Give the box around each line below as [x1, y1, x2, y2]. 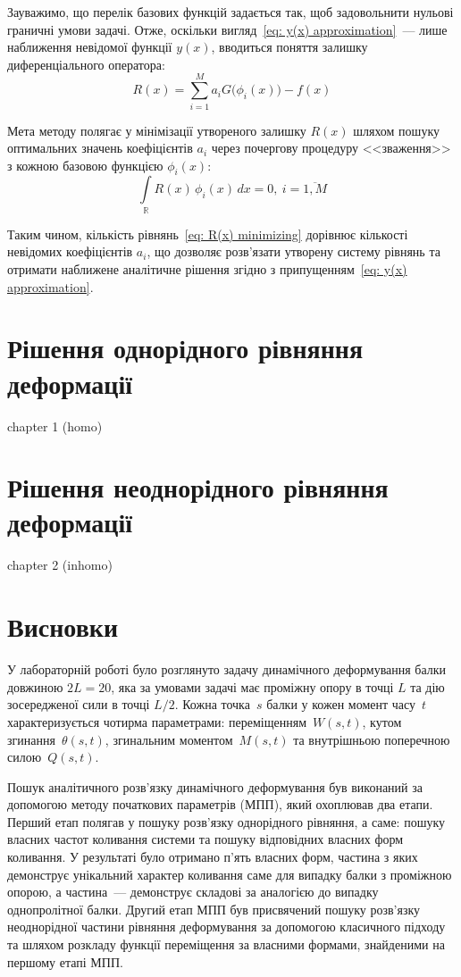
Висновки [7, 608, 119, 645]
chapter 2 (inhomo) [7, 555, 113, 574]
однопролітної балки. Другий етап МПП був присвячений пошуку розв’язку [7, 899, 421, 918]
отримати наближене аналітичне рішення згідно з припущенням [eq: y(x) [7, 260, 407, 278]
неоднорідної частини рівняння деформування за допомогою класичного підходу [7, 917, 446, 936]
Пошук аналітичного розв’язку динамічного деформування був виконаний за [7, 777, 423, 796]
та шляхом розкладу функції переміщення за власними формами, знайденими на [7, 935, 445, 954]
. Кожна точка [174, 695, 250, 714]
